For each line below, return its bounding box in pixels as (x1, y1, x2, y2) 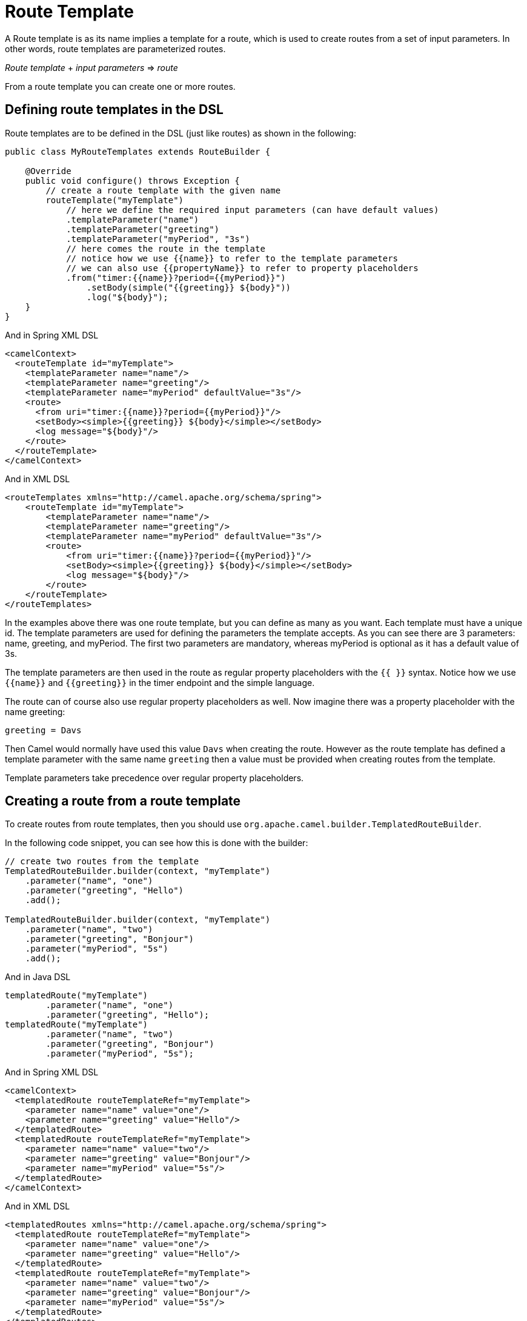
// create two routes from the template (5, 856, 199, 867)
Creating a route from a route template (5, 793, 241, 809)
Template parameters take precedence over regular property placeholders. (5, 772, 304, 783)
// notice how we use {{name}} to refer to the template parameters (66, 253, 399, 263)
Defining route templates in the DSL (5, 102, 224, 118)
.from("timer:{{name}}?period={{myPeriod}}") (66, 272, 286, 283)
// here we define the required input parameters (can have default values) (66, 204, 439, 215)
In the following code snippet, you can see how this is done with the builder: (5, 838, 308, 849)
